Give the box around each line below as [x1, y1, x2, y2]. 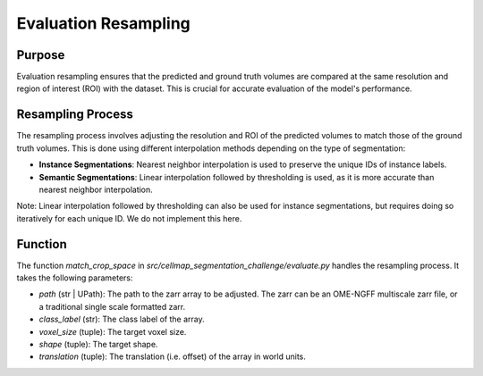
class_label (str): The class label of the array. [38, 313, 205, 325]
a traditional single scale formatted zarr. [38, 301, 186, 312]
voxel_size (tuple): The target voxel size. [38, 326, 187, 337]
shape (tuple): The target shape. [38, 338, 158, 349]
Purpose [16, 47, 65, 63]
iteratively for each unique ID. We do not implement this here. [16, 213, 242, 223]
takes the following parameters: [16, 272, 133, 283]
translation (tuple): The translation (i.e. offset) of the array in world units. [38, 351, 306, 362]
